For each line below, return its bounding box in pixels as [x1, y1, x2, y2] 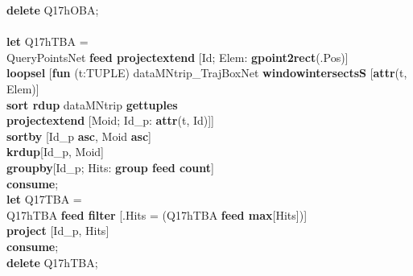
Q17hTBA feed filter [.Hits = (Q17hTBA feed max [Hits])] [6, 206, 308, 223]
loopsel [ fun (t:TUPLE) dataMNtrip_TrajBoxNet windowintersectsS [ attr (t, [6, 64, 407, 81]
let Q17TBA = [6, 191, 82, 208]
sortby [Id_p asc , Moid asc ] [6, 127, 151, 144]
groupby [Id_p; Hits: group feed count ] [6, 159, 214, 175]
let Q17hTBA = [6, 33, 89, 50]
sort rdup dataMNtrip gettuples [6, 96, 178, 113]
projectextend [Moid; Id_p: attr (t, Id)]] [6, 112, 215, 129]
